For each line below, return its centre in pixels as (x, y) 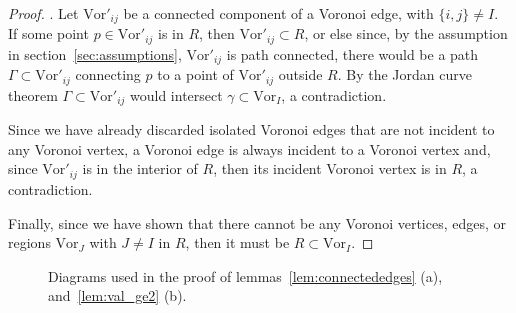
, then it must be (237, 242)
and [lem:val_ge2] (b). (117, 295)
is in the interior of (140, 168)
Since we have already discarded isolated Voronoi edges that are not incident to (251, 129)
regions (29, 242)
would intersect (176, 94)
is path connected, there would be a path (352, 53)
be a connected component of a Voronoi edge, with (278, 13)
